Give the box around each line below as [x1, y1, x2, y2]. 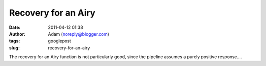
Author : [9, 31, 26, 37]
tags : [9, 38, 20, 44]
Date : [9, 24, 21, 30]
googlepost [48, 38, 71, 44]
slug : [9, 44, 20, 51]
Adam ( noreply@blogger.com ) [48, 31, 109, 37]
